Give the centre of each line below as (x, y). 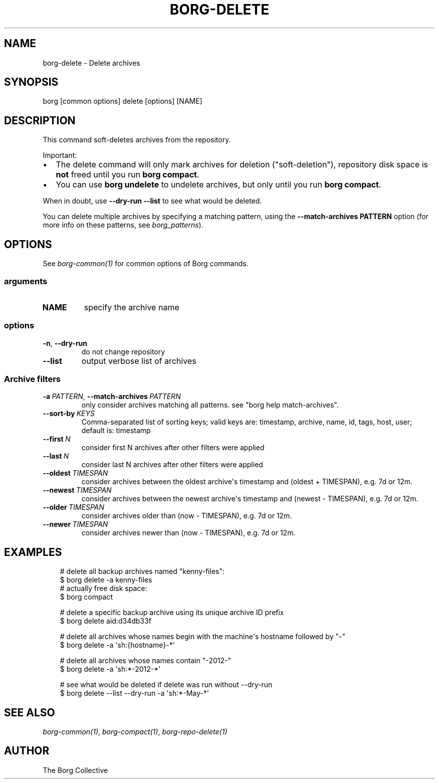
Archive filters (33, 379)
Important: (60, 155)
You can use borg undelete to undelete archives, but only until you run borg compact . (218, 185)
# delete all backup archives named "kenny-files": (142, 571)
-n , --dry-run (65, 343)
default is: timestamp (116, 431)
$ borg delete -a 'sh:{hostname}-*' (117, 645)
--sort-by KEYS (69, 414)
